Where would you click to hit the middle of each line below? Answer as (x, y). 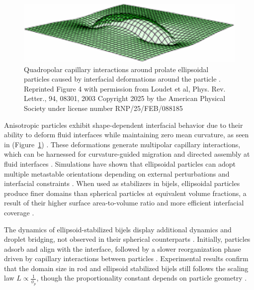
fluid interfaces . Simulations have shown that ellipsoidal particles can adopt (120, 163)
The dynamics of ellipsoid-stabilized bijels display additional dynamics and (118, 229)
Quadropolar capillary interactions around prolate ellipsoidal (116, 69)
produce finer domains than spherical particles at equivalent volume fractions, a (125, 193)
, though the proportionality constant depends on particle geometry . (142, 278)
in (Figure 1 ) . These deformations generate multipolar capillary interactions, (122, 144)
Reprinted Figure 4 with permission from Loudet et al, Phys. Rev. (125, 88)
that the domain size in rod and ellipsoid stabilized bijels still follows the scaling (126, 268)
